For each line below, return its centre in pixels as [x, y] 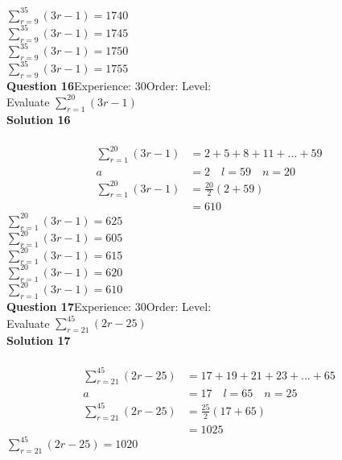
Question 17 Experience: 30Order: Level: [109, 306]
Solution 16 [39, 119]
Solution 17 [39, 340]
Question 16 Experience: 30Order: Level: [109, 86]
